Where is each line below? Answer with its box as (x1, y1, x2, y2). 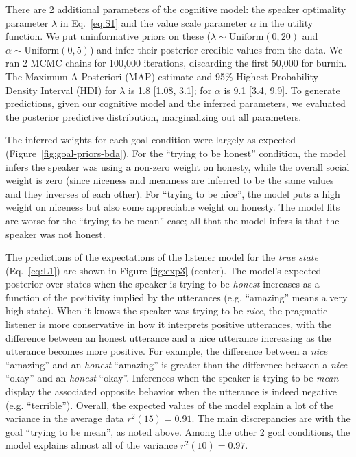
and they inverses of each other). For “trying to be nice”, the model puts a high (5, 186, 340, 200)
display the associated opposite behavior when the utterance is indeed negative (5, 384, 337, 399)
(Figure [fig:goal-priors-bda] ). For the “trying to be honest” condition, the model (5, 145, 346, 160)
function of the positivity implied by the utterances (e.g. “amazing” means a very (5, 290, 348, 304)
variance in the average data (5, 411, 124, 425)
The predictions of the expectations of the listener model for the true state (5, 250, 318, 264)
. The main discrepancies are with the (191, 411, 351, 425)
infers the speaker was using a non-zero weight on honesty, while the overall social (5, 159, 350, 174)
